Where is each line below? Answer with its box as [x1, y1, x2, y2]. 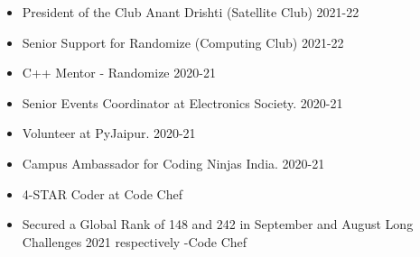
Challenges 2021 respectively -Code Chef [22, 232, 247, 251]
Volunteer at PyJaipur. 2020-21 [22, 124, 196, 142]
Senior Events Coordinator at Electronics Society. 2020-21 [22, 93, 343, 112]
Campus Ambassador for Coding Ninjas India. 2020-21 [22, 153, 325, 172]
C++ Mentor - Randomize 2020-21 [22, 63, 216, 82]
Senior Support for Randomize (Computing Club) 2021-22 [22, 32, 344, 51]
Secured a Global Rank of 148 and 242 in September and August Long [22, 215, 414, 234]
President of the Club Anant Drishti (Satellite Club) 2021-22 [22, 3, 359, 21]
